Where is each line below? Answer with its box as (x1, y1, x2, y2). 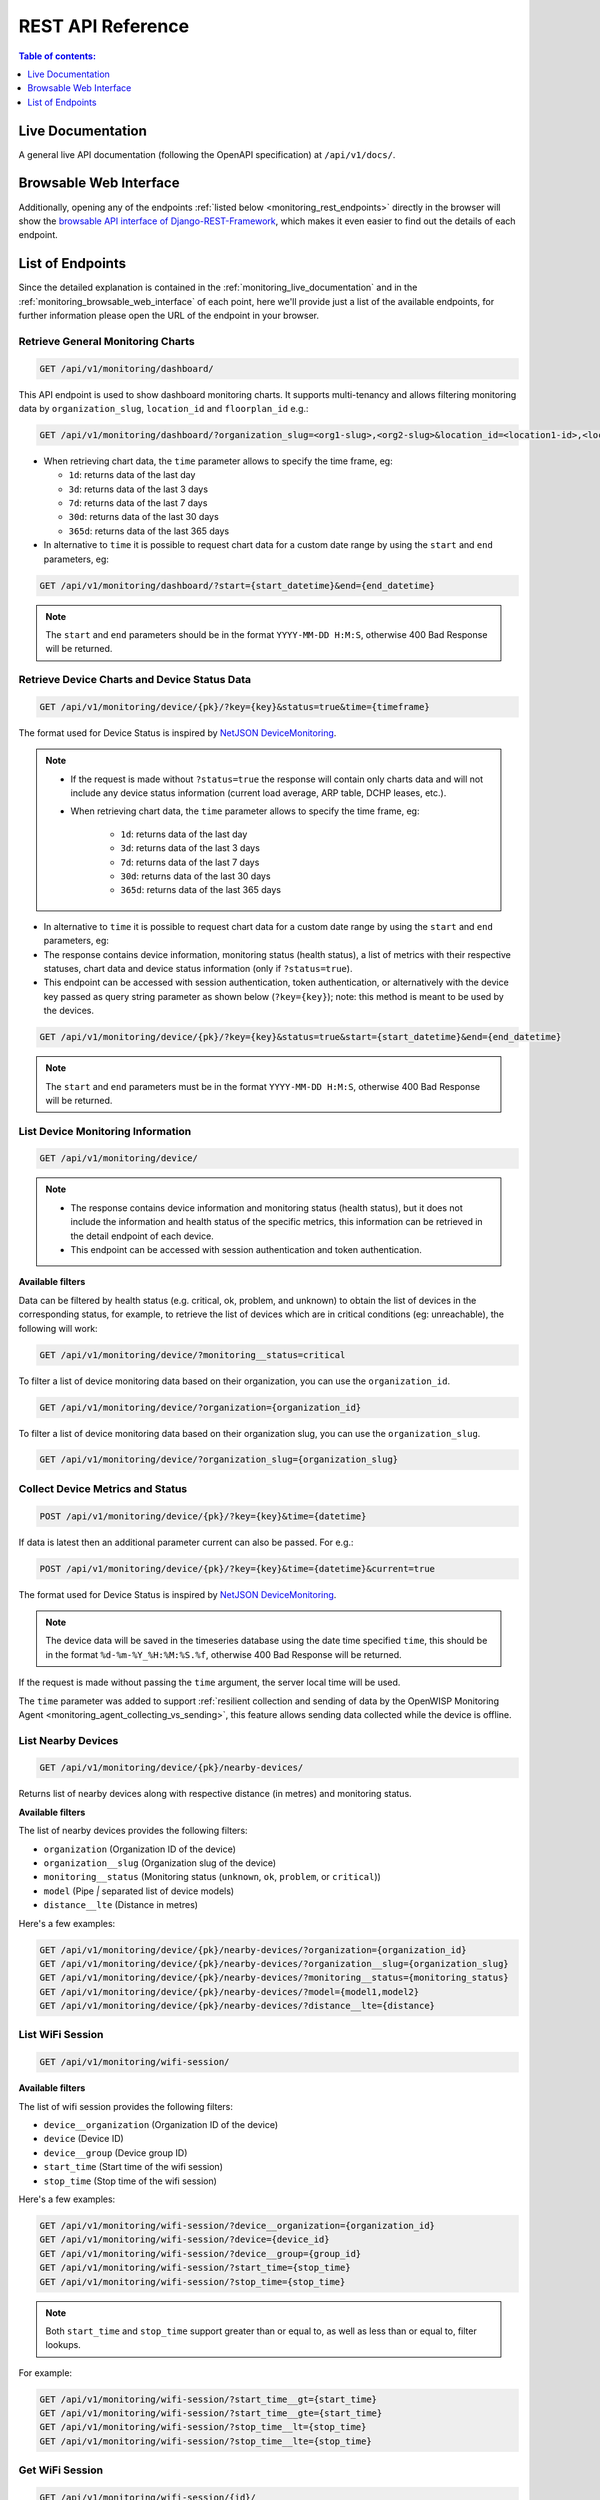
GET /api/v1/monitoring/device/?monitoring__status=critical (39, 1349, 346, 1360)
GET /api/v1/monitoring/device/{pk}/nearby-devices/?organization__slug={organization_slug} (39, 1958, 509, 1969)
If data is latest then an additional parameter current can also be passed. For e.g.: (18, 1536, 354, 1548)
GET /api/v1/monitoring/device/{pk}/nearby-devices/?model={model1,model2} (39, 1986, 420, 1997)
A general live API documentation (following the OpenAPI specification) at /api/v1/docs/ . (18, 148, 396, 160)
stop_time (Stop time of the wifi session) (43, 2175, 217, 2187)
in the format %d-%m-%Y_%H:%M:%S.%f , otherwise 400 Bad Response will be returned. (45, 1648, 402, 1660)
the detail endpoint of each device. (70, 1230, 214, 1242)
